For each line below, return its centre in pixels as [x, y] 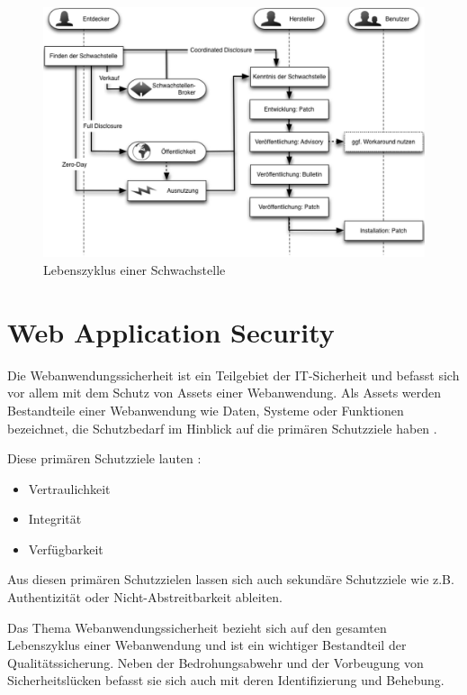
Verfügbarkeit [66, 549]
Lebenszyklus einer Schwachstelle [135, 270]
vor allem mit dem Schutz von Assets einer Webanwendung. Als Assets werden [225, 393]
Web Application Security [171, 331]
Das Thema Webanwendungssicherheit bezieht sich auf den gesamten [197, 627]
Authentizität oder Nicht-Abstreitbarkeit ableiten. [145, 597]
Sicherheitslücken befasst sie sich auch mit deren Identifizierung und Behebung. [226, 680]
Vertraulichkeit [69, 488]
